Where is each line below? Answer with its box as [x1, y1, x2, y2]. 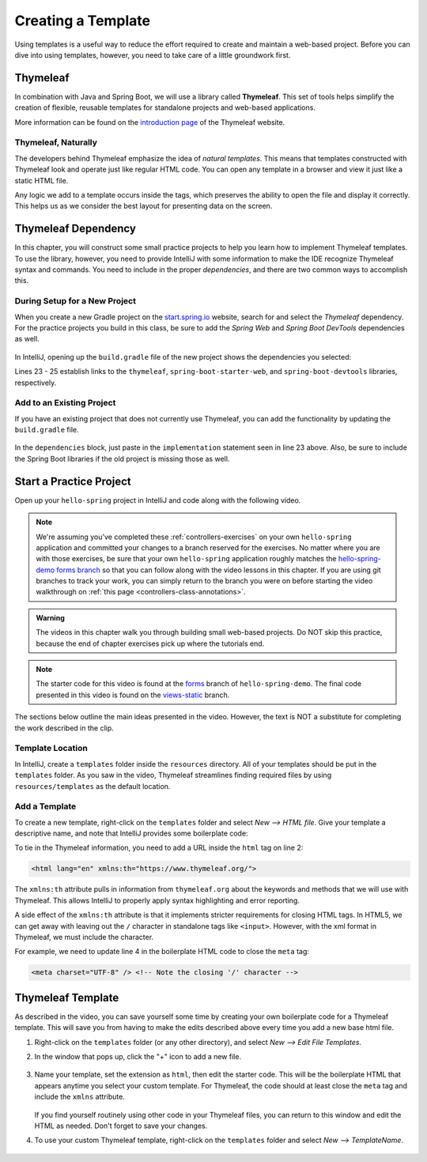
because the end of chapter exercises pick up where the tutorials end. [36, 639, 265, 648]
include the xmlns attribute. [34, 1092, 126, 1102]
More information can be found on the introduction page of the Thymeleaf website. [14, 117, 285, 126]
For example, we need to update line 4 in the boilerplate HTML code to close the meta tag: [14, 947, 310, 956]
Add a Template [14, 801, 77, 812]
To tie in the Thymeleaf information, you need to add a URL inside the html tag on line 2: [14, 843, 304, 853]
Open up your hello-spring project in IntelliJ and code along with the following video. [14, 495, 301, 505]
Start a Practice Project [14, 474, 131, 488]
